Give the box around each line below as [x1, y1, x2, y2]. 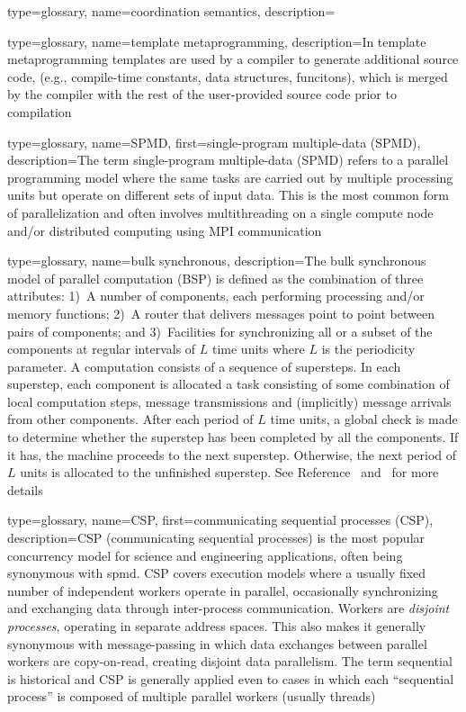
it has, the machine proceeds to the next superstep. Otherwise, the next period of [7, 445, 457, 464]
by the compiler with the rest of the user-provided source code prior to [7, 85, 397, 104]
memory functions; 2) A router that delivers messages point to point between [7, 303, 435, 322]
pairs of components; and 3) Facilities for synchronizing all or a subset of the [7, 321, 433, 340]
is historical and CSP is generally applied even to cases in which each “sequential [7, 669, 454, 688]
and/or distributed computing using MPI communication [7, 221, 322, 239]
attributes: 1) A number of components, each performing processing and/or [7, 286, 425, 305]
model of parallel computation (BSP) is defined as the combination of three [7, 268, 424, 287]
